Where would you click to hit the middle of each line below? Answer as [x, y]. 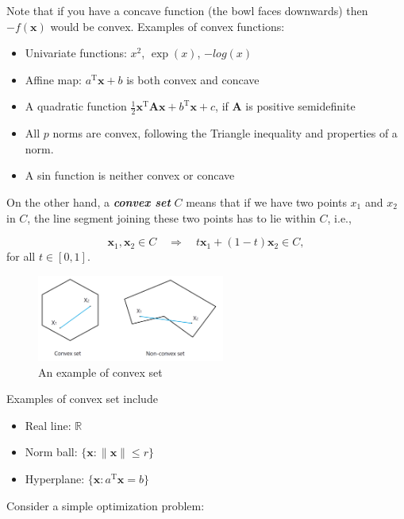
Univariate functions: [76, 53]
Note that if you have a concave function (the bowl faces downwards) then [187, 10]
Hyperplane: [55, 478]
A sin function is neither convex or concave [130, 175]
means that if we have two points [266, 201]
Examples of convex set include [82, 399]
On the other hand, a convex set [88, 201]
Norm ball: [51, 452]
